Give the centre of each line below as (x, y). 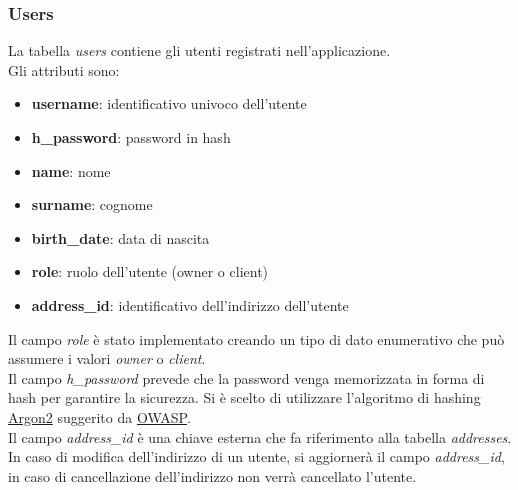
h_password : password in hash (131, 137)
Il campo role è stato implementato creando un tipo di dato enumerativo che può (256, 338)
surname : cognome (92, 204)
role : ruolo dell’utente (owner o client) (150, 271)
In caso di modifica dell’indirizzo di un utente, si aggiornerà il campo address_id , (256, 456)
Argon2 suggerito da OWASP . (99, 416)
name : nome (71, 170)
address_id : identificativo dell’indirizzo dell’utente (190, 304)
